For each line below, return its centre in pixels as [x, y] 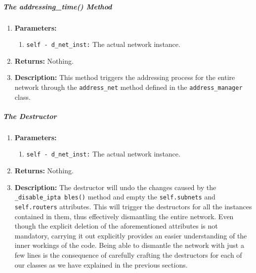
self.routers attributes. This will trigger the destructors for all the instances [133, 206]
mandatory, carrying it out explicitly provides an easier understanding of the [131, 235]
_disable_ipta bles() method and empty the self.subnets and [115, 197]
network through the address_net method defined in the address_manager [128, 87]
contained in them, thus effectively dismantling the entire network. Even [124, 216]
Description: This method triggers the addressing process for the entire [125, 77]
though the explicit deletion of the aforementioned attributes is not [116, 226]
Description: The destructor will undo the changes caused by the [115, 187]
